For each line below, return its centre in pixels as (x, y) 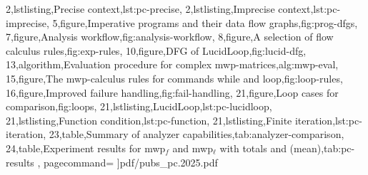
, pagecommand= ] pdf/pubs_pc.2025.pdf (128, 162)
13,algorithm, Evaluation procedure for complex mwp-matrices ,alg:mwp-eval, (172, 64)
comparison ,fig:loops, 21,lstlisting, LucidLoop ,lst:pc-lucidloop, (139, 106)
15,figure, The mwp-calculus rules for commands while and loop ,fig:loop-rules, (174, 78)
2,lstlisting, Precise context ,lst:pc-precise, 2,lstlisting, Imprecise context (158, 9)
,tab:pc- (338, 148)
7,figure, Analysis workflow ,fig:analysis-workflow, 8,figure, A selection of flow (170, 37)
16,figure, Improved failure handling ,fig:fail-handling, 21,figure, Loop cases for (172, 92)
